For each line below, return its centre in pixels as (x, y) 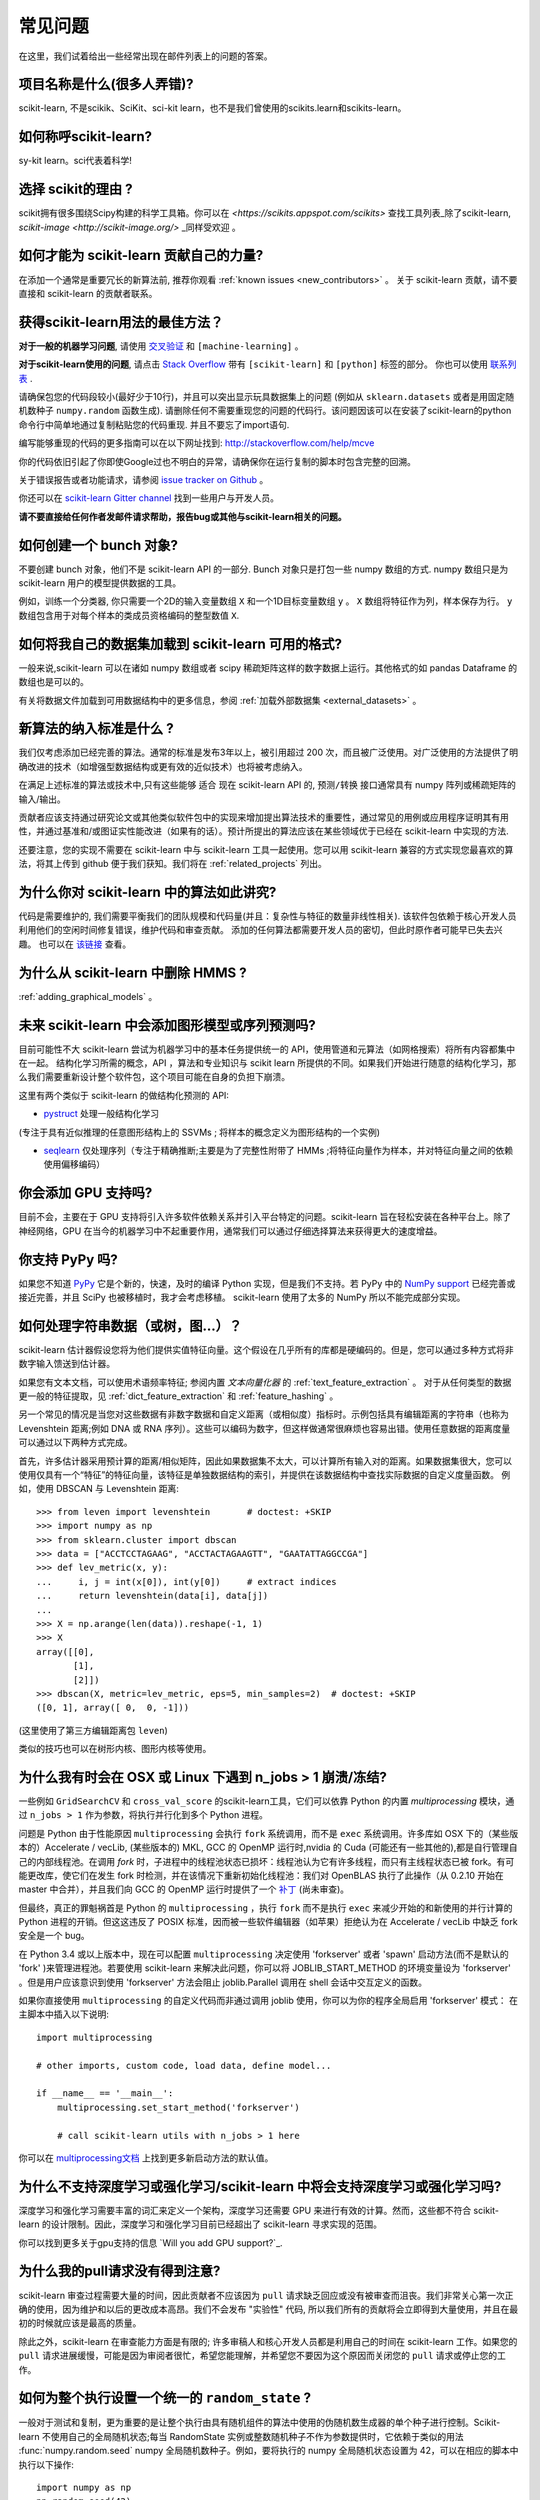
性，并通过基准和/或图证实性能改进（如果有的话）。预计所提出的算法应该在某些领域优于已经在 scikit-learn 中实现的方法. (263, 831)
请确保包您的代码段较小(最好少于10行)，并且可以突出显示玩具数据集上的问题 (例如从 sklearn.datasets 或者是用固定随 (266, 397)
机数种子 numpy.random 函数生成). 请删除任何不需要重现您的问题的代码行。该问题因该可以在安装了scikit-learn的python (265, 411)
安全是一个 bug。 (54, 1936)
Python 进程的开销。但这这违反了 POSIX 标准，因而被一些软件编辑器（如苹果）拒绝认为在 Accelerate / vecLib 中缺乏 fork (268, 1922)
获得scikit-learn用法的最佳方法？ (121, 321)
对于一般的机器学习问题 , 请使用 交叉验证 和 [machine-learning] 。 (161, 346)
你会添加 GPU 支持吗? (85, 1193)
